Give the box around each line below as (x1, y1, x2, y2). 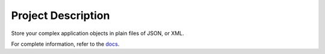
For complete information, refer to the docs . (11, 40, 120, 47)
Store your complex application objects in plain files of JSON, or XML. (11, 30, 185, 37)
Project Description (11, 9, 110, 22)
